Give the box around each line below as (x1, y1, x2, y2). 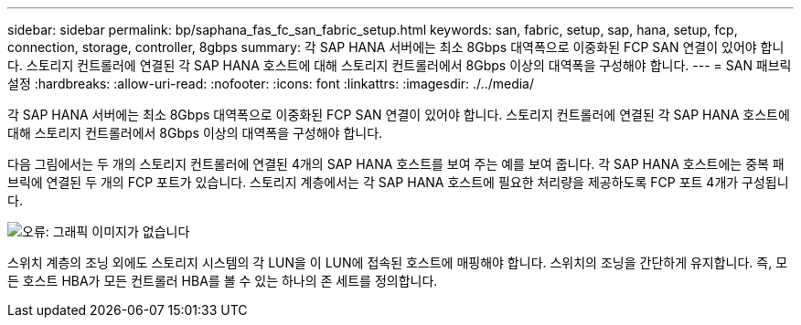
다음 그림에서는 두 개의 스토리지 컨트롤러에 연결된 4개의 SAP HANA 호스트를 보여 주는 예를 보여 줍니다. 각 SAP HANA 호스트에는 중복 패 (7, 156, 785, 172)
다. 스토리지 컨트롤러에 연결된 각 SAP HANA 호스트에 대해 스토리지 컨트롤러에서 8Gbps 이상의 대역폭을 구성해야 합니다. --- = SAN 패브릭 (7, 58, 792, 73)
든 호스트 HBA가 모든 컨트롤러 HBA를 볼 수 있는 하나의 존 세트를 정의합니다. (7, 273, 438, 288)
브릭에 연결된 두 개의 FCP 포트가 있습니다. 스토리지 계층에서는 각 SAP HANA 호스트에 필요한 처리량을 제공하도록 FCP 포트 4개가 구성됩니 (7, 174, 789, 190)
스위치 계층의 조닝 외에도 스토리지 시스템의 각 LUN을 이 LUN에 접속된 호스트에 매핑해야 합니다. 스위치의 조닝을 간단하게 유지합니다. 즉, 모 (7, 255, 788, 270)
